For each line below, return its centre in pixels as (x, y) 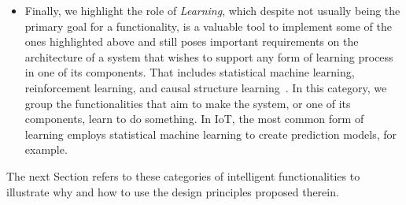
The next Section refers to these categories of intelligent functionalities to (183, 175)
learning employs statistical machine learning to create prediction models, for (211, 134)
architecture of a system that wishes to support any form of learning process (209, 56)
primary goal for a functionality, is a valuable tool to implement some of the (208, 26)
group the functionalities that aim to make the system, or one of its (188, 103)
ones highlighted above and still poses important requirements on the (192, 41)
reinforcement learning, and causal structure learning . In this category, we (206, 87)
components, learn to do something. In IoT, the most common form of (194, 119)
